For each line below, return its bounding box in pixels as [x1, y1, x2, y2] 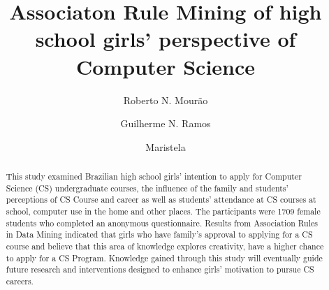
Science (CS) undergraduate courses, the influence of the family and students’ [6, 182, 288, 194]
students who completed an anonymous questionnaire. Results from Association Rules [6, 217, 319, 229]
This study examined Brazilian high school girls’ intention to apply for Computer [6, 171, 302, 182]
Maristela [145, 139, 186, 154]
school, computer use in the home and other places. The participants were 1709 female [6, 205, 321, 217]
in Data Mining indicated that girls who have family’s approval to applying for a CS [6, 229, 313, 240]
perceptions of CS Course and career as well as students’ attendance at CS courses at [6, 194, 316, 205]
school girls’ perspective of [35, 24, 296, 53]
